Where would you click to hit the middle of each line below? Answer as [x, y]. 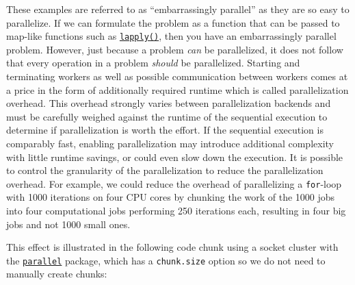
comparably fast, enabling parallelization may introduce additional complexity [170, 143]
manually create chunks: [57, 274]
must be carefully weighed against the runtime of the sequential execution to [167, 116]
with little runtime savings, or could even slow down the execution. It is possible [175, 157]
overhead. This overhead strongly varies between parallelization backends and [169, 103]
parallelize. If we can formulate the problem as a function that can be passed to [173, 22]
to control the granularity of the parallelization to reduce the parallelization [165, 170]
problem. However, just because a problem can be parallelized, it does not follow [175, 49]
